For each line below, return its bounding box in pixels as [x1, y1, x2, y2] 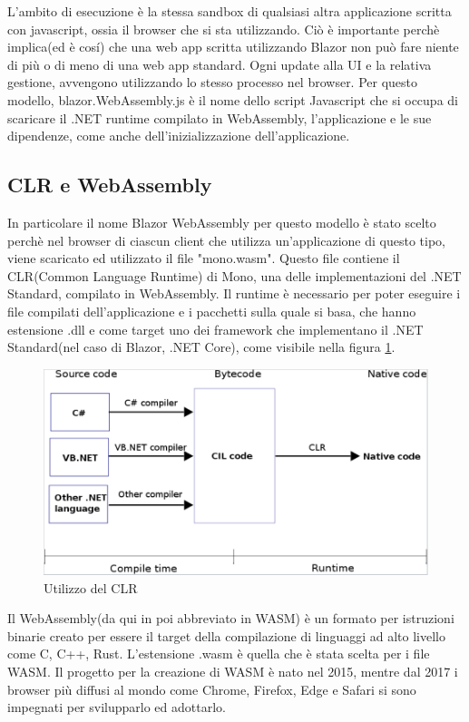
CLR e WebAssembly [7, 171, 212, 199]
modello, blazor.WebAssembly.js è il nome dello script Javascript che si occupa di [7, 90, 458, 109]
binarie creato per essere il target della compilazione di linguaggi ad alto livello [7, 626, 445, 645]
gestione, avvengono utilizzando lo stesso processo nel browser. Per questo [7, 73, 418, 92]
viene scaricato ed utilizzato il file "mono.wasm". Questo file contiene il [7, 249, 400, 268]
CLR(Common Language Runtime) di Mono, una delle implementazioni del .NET [7, 266, 462, 285]
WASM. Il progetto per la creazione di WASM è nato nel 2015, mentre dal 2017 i [7, 661, 458, 680]
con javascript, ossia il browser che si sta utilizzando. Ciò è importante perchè [7, 19, 440, 38]
